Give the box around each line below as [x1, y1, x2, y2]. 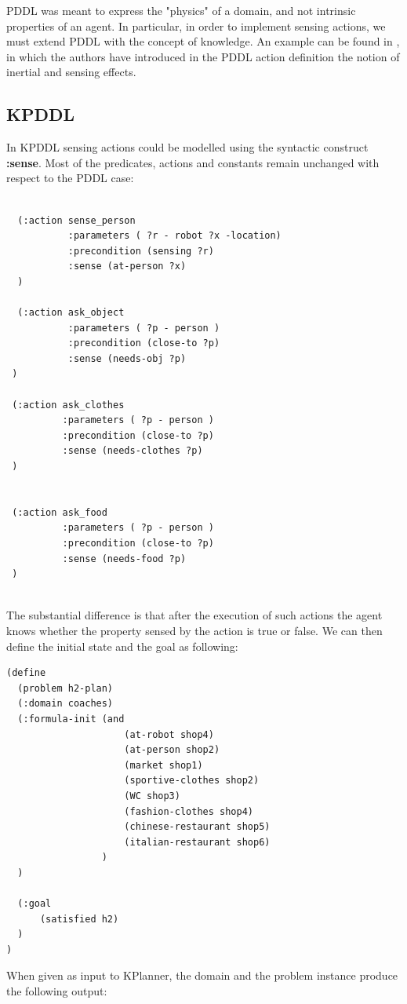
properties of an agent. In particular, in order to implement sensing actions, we [6, 17, 386, 34]
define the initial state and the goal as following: [6, 637, 238, 654]
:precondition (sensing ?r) [67, 245, 214, 257]
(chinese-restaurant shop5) [124, 821, 271, 833]
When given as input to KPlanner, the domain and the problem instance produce [6, 967, 398, 984]
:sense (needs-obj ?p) [67, 352, 187, 364]
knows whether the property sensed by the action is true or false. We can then [6, 622, 383, 638]
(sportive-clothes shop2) [124, 775, 260, 787]
